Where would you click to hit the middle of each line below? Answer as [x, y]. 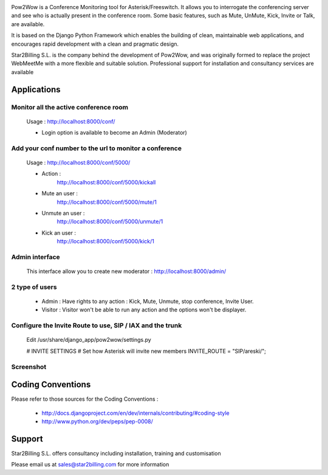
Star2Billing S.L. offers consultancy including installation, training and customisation [116, 453]
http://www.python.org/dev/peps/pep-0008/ [97, 421]
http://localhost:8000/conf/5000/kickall [106, 182]
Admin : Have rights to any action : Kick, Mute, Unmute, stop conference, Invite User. [148, 302]
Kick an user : [59, 233]
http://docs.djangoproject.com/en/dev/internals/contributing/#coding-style [136, 413]
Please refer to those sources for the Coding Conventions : [85, 399]
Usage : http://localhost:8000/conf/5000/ [78, 163]
